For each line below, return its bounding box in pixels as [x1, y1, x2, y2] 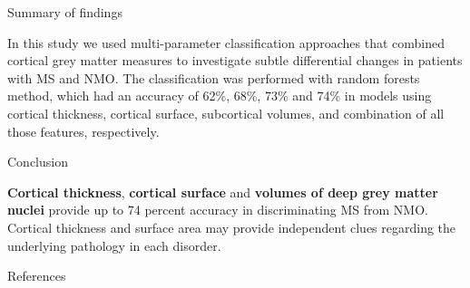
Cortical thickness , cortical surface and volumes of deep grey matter [7, 182, 438, 201]
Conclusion [7, 152, 68, 171]
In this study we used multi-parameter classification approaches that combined [7, 33, 446, 52]
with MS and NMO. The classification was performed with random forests [7, 68, 420, 87]
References [7, 266, 66, 285]
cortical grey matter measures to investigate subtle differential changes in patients [7, 51, 463, 70]
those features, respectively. [7, 121, 160, 140]
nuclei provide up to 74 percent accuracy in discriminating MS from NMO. [7, 200, 428, 219]
